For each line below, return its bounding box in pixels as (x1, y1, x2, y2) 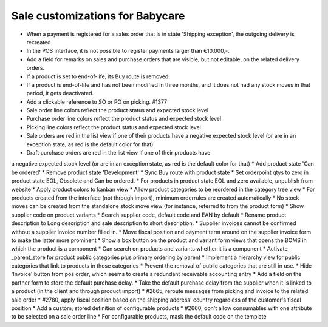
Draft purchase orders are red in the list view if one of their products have (26, 149, 211, 157)
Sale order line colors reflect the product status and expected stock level (26, 107, 209, 114)
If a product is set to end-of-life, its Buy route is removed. (26, 73, 170, 80)
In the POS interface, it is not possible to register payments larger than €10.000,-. (26, 47, 230, 55)
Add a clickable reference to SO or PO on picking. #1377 (26, 98, 168, 106)
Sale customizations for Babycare (11, 9, 185, 22)
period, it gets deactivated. (26, 90, 94, 97)
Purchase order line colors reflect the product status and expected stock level (26, 115, 222, 123)
